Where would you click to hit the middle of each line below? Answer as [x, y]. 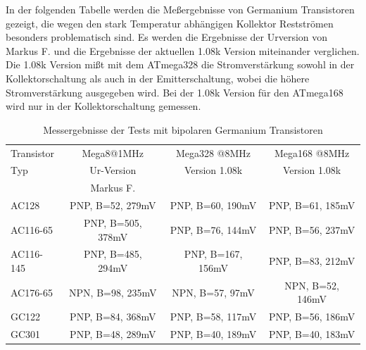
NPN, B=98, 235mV [113, 292]
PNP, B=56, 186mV [312, 317]
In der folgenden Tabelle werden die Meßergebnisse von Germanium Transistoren [180, 9]
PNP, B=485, [113, 254]
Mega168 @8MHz [312, 152]
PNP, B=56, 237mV [312, 229]
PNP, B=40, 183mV [312, 334]
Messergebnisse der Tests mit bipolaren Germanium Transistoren [183, 129]
